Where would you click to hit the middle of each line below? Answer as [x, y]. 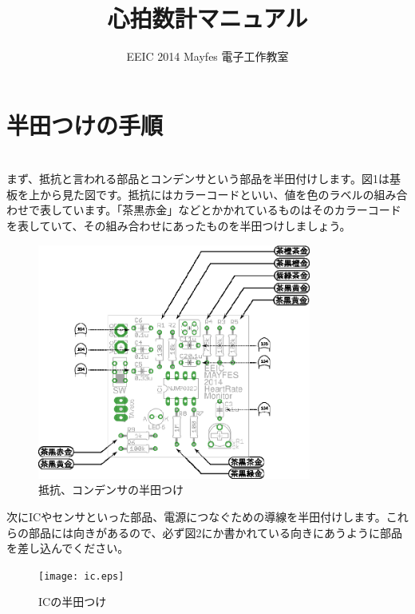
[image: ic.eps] [81, 576]
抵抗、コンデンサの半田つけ [111, 490]
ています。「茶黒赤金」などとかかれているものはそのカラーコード [231, 210]
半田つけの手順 [85, 124]
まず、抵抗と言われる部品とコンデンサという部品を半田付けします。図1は [198, 179]
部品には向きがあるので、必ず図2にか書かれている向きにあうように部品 [215, 532]
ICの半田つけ [73, 602]
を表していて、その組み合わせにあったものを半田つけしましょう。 [179, 226]
